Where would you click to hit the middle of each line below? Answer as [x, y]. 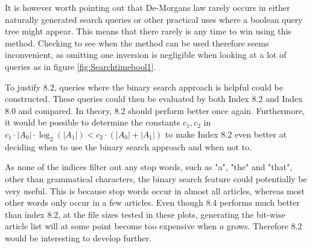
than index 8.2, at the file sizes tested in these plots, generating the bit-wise [145, 214]
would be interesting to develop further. [78, 237]
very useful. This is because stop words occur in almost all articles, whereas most [155, 190]
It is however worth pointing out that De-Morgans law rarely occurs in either [148, 7]
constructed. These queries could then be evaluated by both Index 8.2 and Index [154, 99]
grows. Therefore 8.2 [264, 226]
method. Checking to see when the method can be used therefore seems [137, 43]
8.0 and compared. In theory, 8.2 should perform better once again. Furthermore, [155, 110]
